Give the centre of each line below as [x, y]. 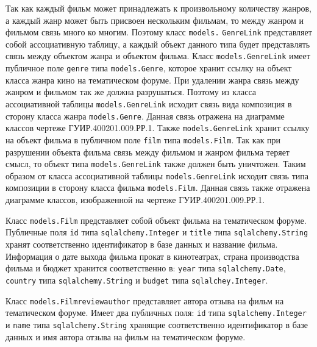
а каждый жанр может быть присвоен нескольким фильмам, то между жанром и [155, 20]
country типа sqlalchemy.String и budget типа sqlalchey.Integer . [137, 280]
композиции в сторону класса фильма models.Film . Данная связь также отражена [158, 188]
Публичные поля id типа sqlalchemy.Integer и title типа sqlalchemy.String [157, 232]
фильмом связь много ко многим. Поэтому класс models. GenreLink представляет [159, 32]
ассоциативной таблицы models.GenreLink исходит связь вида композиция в [149, 103]
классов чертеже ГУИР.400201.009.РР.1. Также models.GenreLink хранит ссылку [158, 128]
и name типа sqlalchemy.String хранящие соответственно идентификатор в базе [157, 324]
